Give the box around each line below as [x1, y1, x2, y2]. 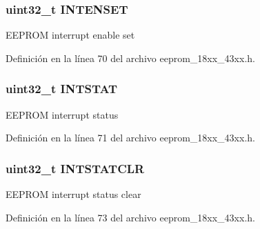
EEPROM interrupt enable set [6, 28, 135, 42]
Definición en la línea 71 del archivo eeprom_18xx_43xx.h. [6, 130, 255, 145]
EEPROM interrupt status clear [6, 187, 141, 201]
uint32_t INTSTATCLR [6, 159, 145, 177]
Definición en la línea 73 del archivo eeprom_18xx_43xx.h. [6, 210, 255, 224]
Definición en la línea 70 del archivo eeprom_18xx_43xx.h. [6, 50, 255, 65]
